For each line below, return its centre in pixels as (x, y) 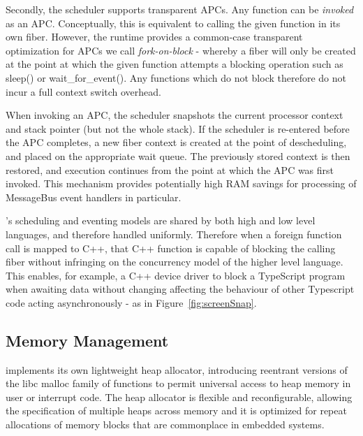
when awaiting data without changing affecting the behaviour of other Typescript (180, 289)
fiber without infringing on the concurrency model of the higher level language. (175, 262)
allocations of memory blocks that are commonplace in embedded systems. (165, 424)
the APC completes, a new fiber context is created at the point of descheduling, (176, 142)
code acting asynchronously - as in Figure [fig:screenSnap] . (131, 302)
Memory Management (87, 340)
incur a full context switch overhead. (83, 91)
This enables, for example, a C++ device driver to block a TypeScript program (176, 275)
